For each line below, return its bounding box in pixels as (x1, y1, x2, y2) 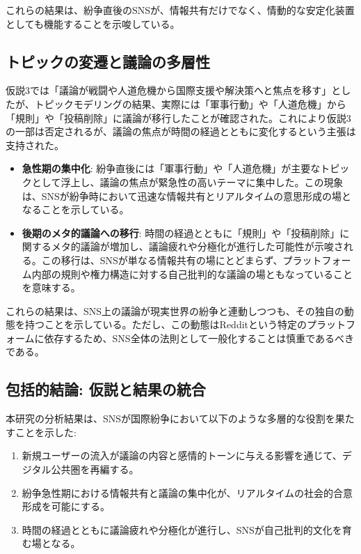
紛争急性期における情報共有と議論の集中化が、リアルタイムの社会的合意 (22, 485, 353, 500)
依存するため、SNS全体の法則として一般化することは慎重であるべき (44, 330, 355, 345)
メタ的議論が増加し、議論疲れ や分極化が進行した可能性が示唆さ (51, 239, 344, 254)
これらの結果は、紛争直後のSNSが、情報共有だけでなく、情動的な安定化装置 (6, 3, 355, 17)
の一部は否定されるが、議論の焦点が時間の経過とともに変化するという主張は (6, 124, 356, 139)
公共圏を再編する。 (51, 462, 139, 477)
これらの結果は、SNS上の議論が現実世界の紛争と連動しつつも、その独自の (6, 303, 344, 318)
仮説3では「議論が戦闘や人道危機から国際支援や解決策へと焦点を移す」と (6, 83, 342, 98)
